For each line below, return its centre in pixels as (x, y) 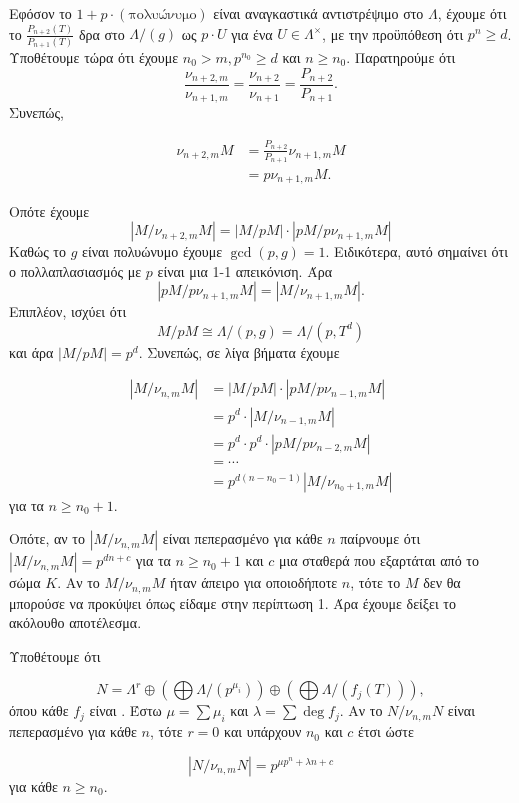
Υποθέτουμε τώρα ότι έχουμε (94, 56)
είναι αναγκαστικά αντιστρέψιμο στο (318, 13)
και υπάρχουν (263, 731)
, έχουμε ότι (472, 13)
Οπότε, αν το (47, 538)
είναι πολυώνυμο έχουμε (152, 251)
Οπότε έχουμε (49, 210)
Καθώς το (37, 251)
